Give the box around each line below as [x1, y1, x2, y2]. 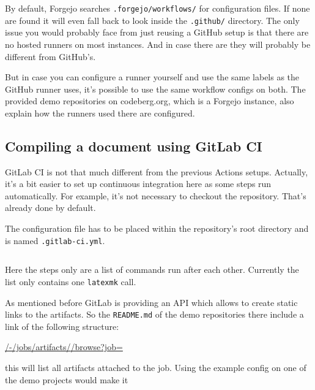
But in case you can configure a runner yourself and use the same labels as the [5, 71, 300, 83]
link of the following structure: [5, 319, 119, 332]
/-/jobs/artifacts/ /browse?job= [5, 340, 123, 353]
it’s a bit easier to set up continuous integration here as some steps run [5, 177, 272, 190]
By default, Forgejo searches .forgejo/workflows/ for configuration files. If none [5, 2, 310, 14]
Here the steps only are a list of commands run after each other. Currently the [5, 263, 299, 276]
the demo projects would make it [5, 373, 128, 386]
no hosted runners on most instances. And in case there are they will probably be [5, 37, 311, 50]
